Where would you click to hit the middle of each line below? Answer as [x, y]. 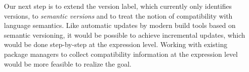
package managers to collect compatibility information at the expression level [121, 54]
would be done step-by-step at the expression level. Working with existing [116, 44]
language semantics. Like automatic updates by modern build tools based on [120, 25]
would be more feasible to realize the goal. [68, 63]
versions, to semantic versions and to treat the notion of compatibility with [118, 15]
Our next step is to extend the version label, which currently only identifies [118, 6]
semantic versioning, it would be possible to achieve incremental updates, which [125, 35]
